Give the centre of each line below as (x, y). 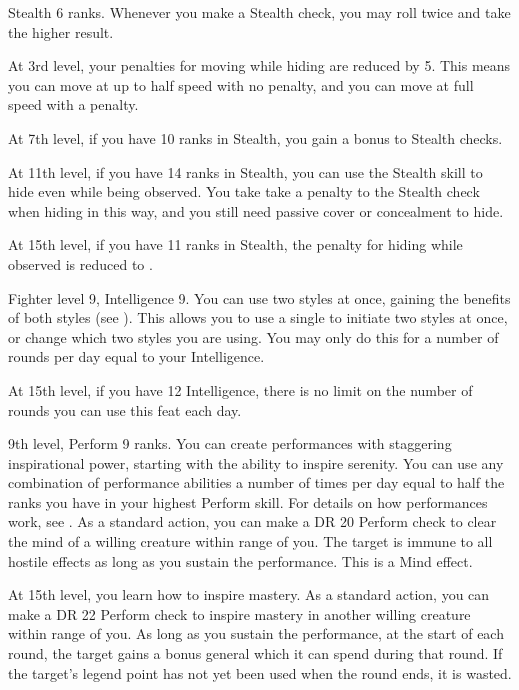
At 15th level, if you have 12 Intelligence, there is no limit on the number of (240, 389)
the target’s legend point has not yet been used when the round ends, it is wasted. (260, 672)
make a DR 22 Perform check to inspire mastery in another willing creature (239, 613)
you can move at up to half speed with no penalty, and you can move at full (241, 84)
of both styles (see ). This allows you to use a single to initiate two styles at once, (258, 317)
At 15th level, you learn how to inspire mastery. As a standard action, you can (249, 594)
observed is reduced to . (80, 263)
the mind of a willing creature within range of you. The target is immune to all (250, 541)
